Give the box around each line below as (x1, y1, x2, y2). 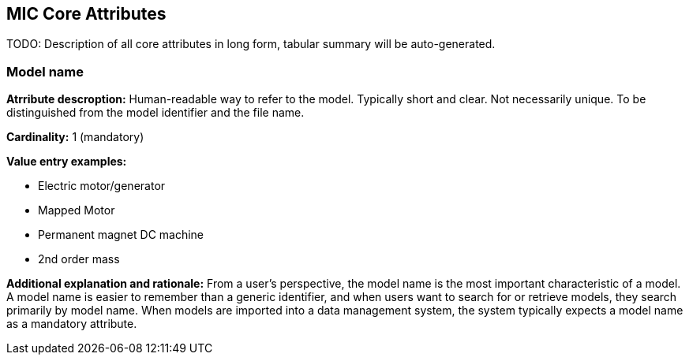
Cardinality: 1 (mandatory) (6, 130, 144, 144)
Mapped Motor (38, 203, 115, 218)
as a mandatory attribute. (6, 317, 137, 331)
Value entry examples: (6, 154, 127, 169)
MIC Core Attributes (6, 4, 167, 24)
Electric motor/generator (38, 179, 166, 193)
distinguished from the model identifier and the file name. (6, 106, 305, 120)
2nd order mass (38, 252, 120, 266)
